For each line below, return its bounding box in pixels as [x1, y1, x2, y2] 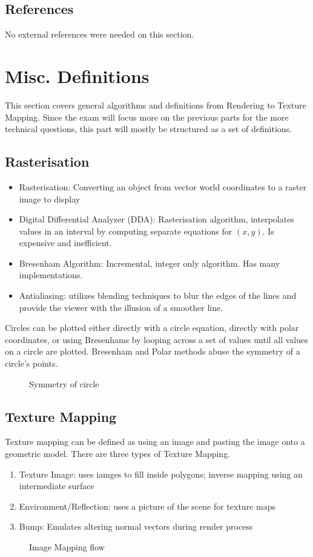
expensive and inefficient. [19, 236, 112, 249]
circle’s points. [5, 357, 58, 370]
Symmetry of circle [29, 377, 99, 390]
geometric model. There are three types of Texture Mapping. [5, 447, 231, 460]
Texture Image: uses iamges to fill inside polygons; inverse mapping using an [19, 467, 303, 480]
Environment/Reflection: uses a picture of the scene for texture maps [19, 499, 275, 512]
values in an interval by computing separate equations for [19, 224, 232, 237]
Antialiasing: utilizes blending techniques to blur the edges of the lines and [19, 289, 297, 302]
